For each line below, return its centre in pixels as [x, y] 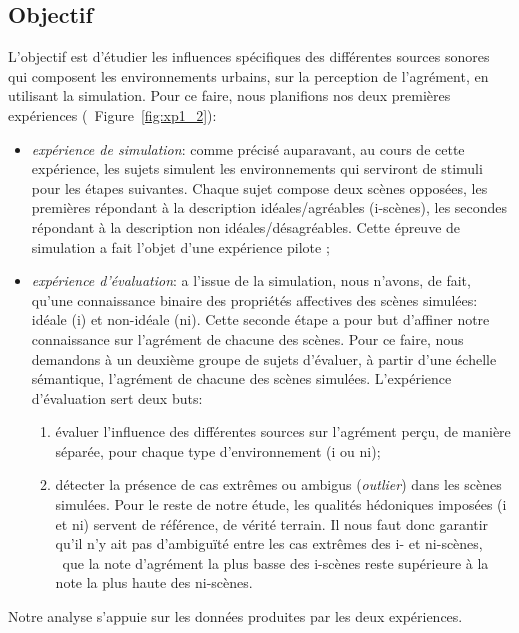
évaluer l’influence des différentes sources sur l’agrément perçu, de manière [283, 431]
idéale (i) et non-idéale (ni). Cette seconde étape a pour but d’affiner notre [260, 319]
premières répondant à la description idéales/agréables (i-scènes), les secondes [269, 207]
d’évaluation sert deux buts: [117, 397]
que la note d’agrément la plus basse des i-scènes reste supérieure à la [275, 562]
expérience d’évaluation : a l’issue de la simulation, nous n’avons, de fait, [251, 280]
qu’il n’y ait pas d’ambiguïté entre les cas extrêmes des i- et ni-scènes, [269, 543]
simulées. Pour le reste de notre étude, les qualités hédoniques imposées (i [281, 504]
